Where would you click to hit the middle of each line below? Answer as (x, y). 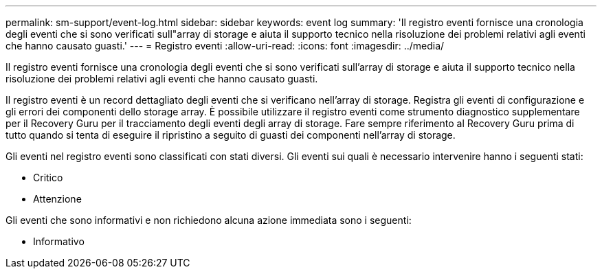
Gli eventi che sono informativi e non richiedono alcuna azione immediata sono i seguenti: (209, 220)
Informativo (59, 241)
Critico (48, 178)
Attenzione (57, 199)
